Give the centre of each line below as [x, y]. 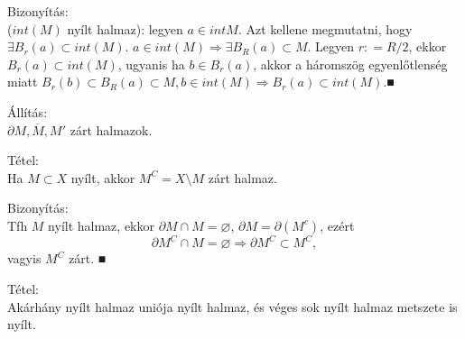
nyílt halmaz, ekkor [101, 225]
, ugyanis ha [151, 64]
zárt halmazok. [111, 129]
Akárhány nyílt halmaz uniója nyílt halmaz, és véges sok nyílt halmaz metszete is [232, 306]
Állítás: [28, 111]
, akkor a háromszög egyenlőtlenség [350, 64]
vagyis [24, 258]
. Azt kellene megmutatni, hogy [325, 28]
